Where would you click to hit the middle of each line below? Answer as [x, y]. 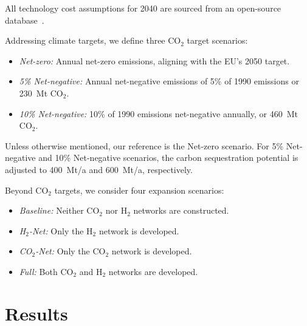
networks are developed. [153, 271]
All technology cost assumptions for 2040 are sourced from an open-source [143, 8]
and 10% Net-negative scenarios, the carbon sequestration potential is [168, 158]
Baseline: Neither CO [59, 210]
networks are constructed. [181, 210]
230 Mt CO [41, 93]
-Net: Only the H [61, 230]
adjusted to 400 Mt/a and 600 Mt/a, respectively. [99, 169]
